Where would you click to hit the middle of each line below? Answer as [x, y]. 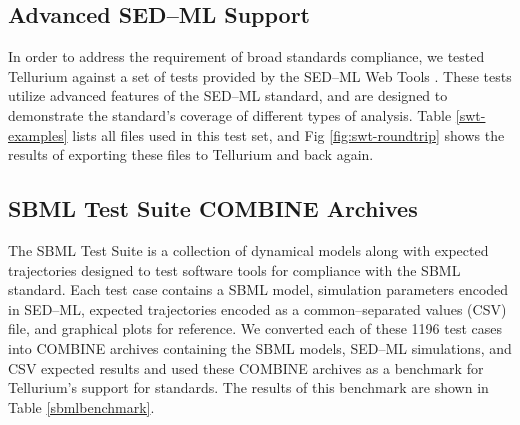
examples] [38, 134]
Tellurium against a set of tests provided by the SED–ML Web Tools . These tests [260, 75]
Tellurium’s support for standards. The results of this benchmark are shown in [248, 387]
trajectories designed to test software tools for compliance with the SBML [234, 269]
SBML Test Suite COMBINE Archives [213, 208]
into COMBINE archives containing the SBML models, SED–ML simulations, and [260, 347]
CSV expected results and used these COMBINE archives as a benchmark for [246, 367]
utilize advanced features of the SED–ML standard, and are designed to [228, 95]
